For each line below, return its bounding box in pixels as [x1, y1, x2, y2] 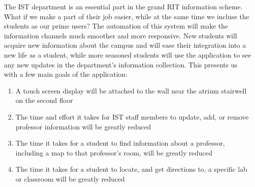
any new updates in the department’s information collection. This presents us [4, 59, 238, 69]
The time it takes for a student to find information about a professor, [15, 138, 225, 148]
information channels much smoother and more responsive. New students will [4, 30, 237, 40]
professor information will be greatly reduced [15, 121, 151, 131]
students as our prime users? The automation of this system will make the [4, 21, 228, 31]
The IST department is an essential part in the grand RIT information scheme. [4, 1, 243, 11]
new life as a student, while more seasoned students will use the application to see [4, 49, 251, 60]
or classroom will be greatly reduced [15, 173, 125, 184]
